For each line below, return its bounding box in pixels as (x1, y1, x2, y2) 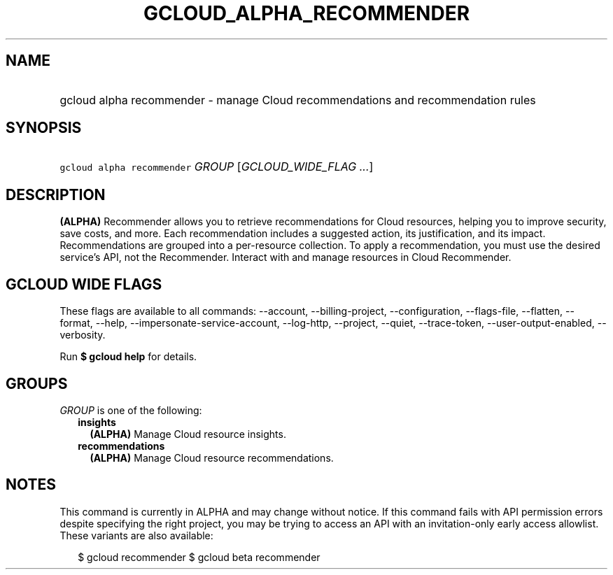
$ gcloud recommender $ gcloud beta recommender (78, 551, 320, 563)
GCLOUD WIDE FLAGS (6, 275, 162, 293)
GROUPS (6, 374, 68, 392)
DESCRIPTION (6, 185, 106, 204)
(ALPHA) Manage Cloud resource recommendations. (90, 451, 334, 464)
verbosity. (59, 329, 106, 341)
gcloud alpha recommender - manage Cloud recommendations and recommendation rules (59, 92, 536, 107)
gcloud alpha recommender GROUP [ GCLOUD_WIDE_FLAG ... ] (59, 159, 374, 174)
